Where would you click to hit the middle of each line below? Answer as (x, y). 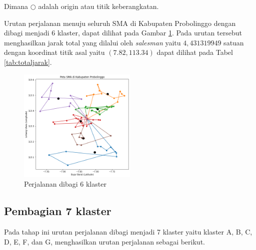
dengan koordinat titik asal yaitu (54, 52)
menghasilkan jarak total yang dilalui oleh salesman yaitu (92, 42)
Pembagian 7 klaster (58, 211)
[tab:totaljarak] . (28, 62)
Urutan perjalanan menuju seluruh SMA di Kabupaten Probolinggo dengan (120, 23)
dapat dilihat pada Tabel (195, 52)
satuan (234, 42)
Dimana (16, 6)
